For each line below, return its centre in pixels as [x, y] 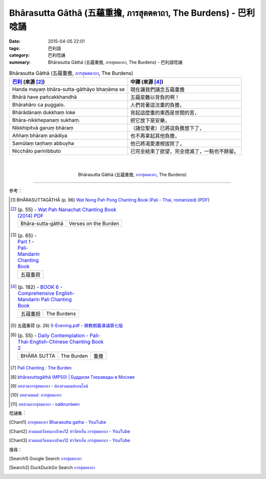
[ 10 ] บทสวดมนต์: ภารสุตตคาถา [36, 395]
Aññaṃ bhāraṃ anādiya [40, 136]
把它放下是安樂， [150, 120]
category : [19, 55]
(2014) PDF [31, 216]
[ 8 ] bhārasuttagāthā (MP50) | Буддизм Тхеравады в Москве [73, 377]
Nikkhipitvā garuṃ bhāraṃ [43, 128]
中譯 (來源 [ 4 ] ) [147, 82]
